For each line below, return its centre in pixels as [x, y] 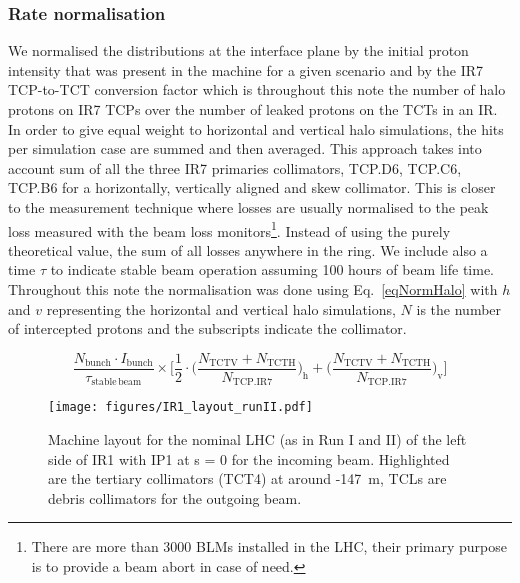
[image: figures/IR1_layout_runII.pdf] [180, 407]
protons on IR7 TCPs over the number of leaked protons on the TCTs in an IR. [253, 109]
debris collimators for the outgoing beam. [175, 497]
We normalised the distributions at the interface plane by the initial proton [238, 50]
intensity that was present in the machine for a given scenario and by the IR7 [246, 69]
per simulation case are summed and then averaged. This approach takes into [245, 148]
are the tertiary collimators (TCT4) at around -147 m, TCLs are [247, 478]
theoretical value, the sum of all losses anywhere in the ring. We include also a [248, 249]
